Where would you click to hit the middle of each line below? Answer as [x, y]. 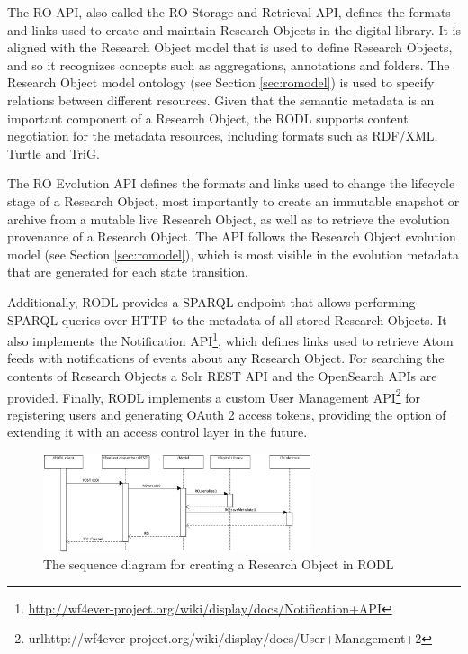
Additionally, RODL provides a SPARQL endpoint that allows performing [211, 301]
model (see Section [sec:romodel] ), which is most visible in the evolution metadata [234, 254]
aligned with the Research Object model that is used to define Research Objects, [230, 47]
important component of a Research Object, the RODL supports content [208, 118]
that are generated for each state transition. [128, 272]
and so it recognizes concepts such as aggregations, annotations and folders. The [229, 64]
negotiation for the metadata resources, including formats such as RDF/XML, [223, 136]
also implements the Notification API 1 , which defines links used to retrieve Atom [230, 339]
